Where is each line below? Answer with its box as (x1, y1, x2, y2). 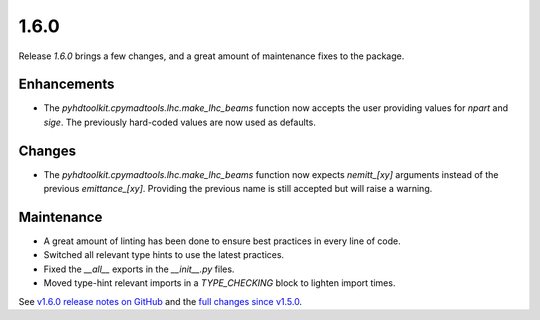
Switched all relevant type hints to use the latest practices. (43, 249, 285, 261)
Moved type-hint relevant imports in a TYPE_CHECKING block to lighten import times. (43, 277, 396, 289)
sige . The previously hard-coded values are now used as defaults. (43, 116, 317, 128)
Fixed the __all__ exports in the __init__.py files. (43, 263, 235, 275)
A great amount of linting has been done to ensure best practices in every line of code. (43, 235, 401, 247)
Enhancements (18, 76, 115, 93)
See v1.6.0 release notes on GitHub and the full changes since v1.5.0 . (18, 295, 303, 307)
